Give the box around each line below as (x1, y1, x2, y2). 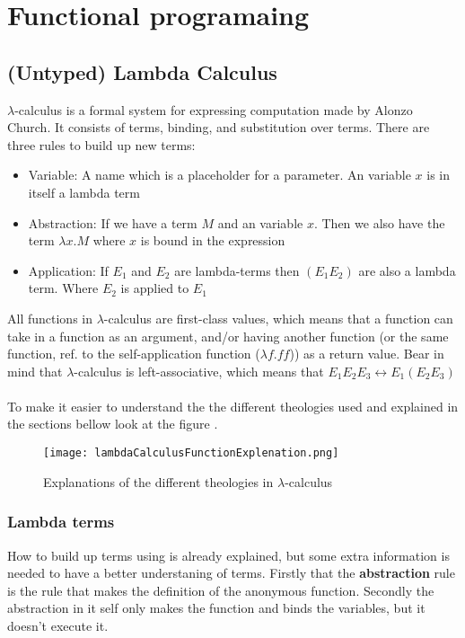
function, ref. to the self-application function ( (7, 344, 260, 363)
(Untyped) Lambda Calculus (7, 58, 277, 85)
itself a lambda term (28, 182, 140, 201)
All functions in (7, 308, 92, 327)
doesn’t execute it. (7, 616, 109, 634)
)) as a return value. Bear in (289, 344, 444, 363)
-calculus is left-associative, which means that (74, 361, 324, 380)
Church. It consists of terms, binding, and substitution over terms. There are (7, 118, 430, 137)
